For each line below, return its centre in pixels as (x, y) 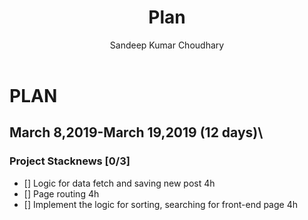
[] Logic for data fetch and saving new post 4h (119, 183)
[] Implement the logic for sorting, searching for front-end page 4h (160, 204)
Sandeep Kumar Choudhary (167, 45)
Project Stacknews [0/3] (70, 161)
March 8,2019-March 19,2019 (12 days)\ (136, 132)
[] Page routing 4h (61, 193)
